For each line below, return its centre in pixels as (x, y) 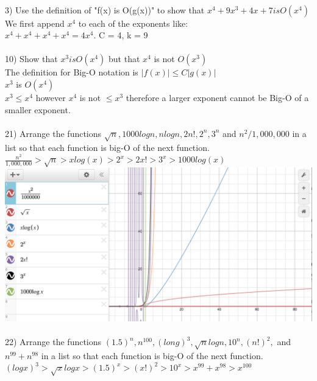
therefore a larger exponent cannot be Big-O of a (217, 97)
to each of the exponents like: (133, 23)
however (51, 97)
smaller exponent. (38, 109)
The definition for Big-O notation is (72, 72)
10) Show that (31, 59)
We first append (35, 23)
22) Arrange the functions (53, 342)
